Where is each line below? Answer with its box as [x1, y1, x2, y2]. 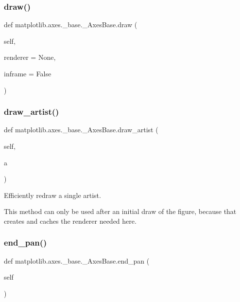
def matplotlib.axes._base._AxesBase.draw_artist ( [4, 124, 158, 135]
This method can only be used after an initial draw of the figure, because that [4, 206, 237, 216]
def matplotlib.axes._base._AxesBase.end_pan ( [4, 255, 150, 266]
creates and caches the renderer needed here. [4, 215, 137, 226]
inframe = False [4, 69, 51, 78]
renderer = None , [4, 52, 56, 62]
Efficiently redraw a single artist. [4, 190, 101, 200]
